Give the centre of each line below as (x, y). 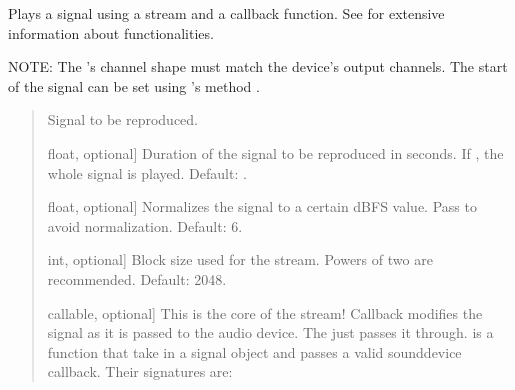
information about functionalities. (111, 32)
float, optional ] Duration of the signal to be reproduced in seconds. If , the (275, 152)
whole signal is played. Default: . (147, 172)
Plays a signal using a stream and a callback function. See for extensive (226, 13)
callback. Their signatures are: (140, 371)
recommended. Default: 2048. (137, 278)
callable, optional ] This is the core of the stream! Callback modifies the (265, 312)
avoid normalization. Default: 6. (145, 225)
